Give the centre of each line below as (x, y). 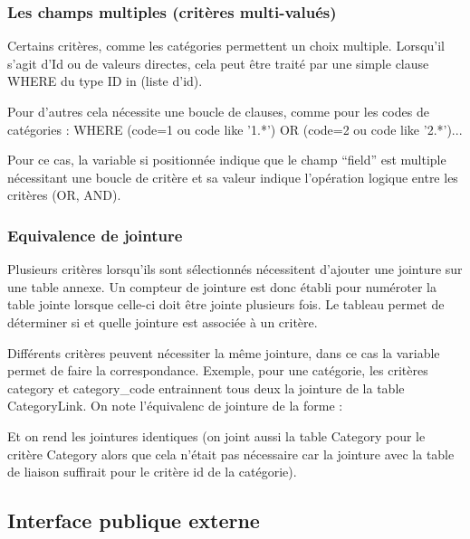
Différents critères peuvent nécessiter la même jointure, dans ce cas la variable (224, 352)
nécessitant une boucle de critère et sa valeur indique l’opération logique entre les (233, 177)
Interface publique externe (134, 520)
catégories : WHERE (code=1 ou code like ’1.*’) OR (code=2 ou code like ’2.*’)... (235, 129)
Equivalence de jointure (95, 235)
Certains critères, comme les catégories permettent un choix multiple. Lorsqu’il (226, 46)
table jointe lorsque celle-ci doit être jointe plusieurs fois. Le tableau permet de (226, 304)
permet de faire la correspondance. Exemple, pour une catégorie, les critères (218, 370)
